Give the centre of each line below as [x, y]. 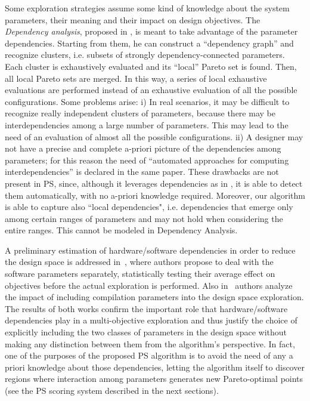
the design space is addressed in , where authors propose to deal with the [139, 262]
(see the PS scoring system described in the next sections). [112, 390]
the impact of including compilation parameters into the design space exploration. [154, 297]
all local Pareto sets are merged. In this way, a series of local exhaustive [136, 78]
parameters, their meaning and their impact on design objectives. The [133, 19]
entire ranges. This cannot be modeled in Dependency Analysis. [121, 230]
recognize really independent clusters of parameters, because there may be [140, 113]
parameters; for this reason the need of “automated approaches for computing [147, 160]
